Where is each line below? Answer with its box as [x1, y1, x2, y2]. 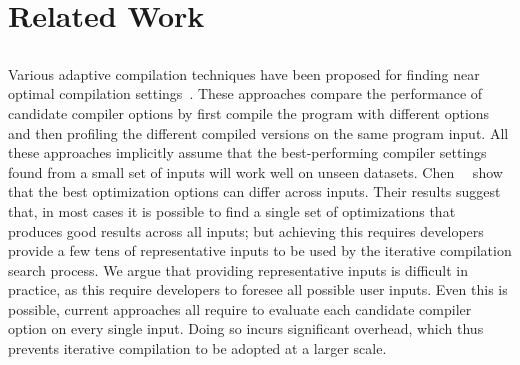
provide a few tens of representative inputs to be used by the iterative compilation [8, 240, 512, 261]
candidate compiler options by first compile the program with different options [8, 102, 490, 123]
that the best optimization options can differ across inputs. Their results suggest [8, 181, 501, 202]
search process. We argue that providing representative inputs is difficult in [8, 259, 468, 280]
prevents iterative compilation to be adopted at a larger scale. [8, 338, 387, 359]
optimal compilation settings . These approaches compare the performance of [8, 83, 483, 104]
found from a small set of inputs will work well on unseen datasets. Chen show [8, 161, 503, 182]
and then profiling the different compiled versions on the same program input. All [8, 122, 509, 143]
